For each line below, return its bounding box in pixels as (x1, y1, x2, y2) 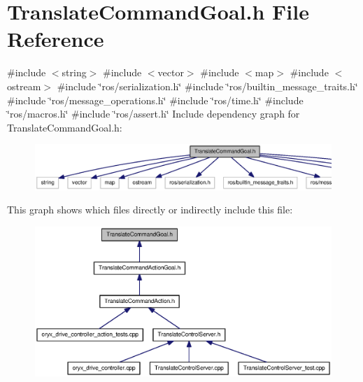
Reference (7, 24, 104, 53)
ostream (7, 78, 41, 93)
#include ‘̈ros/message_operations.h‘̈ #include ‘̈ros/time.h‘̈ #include (7, 92, 304, 107)
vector (157, 65, 184, 80)
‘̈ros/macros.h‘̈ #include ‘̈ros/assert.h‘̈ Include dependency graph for (7, 106, 300, 121)
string (62, 65, 87, 80)
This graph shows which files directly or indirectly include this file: (7, 202, 293, 217)
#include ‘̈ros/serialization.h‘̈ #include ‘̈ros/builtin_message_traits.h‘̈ (57, 78, 358, 93)
